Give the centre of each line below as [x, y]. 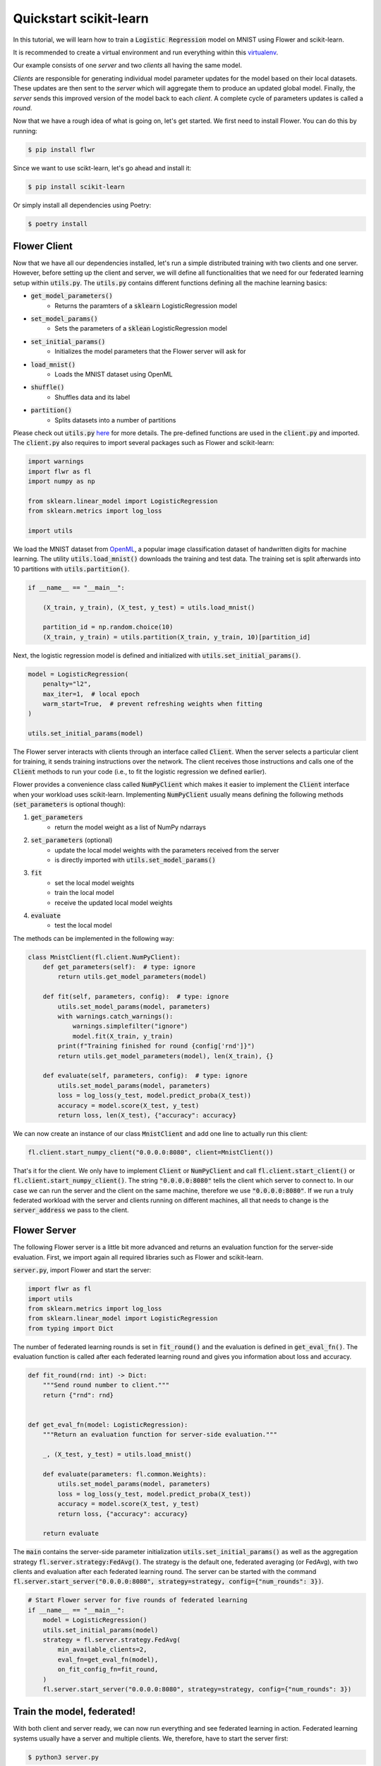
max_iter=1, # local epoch [91, 694]
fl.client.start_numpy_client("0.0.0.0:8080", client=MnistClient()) [151, 1152]
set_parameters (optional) [72, 840]
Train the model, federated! [74, 1712]
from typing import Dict [71, 1328]
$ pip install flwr [61, 149]
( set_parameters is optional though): [69, 805]
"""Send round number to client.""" [106, 1385]
